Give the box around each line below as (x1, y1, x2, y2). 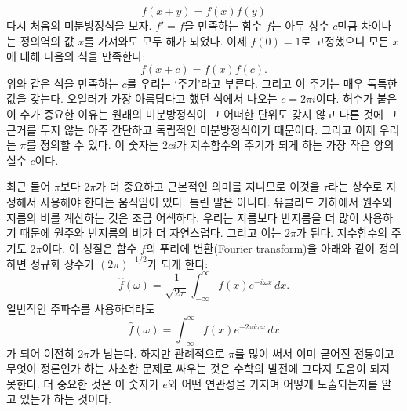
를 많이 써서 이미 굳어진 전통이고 (234, 344, 394, 361)
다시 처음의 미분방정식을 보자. (6, 17, 152, 33)
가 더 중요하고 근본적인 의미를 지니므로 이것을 (96, 178, 320, 195)
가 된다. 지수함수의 (296, 224, 388, 241)
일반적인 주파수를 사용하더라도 (6, 300, 155, 316)
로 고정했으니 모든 (300, 32, 389, 49)
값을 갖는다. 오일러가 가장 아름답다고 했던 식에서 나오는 (6, 90, 278, 107)
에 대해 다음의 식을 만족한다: (6, 48, 146, 64)
